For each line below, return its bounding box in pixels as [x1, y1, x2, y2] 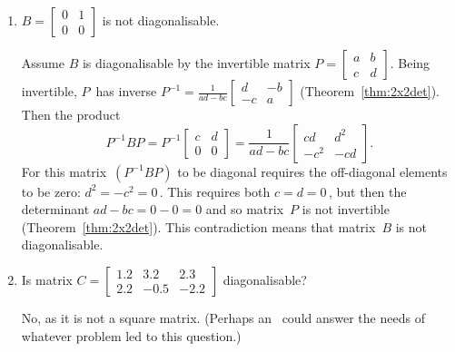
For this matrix [21, 161, 107, 181]
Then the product [21, 105, 121, 123]
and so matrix [205, 200, 284, 219]
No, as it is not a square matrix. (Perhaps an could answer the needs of [21, 308, 425, 327]
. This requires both [159, 181, 271, 200]
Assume [21, 54, 64, 72]
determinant [21, 200, 90, 219]
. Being [390, 54, 430, 72]
